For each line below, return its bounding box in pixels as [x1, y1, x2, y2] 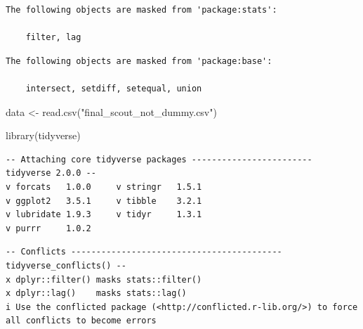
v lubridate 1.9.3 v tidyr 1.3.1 [6, 209, 202, 220]
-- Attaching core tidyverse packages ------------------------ [6, 154, 312, 164]
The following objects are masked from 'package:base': [6, 56, 272, 66]
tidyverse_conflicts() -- [6, 260, 126, 271]
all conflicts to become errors [6, 316, 157, 326]
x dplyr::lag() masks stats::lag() [6, 288, 187, 299]
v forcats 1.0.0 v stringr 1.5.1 [6, 181, 202, 192]
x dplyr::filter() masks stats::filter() [6, 274, 202, 285]
